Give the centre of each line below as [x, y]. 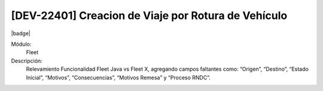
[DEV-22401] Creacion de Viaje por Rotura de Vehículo [149, 15]
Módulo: [21, 44]
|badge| [21, 33]
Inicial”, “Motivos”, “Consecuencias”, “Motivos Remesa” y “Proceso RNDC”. [118, 77]
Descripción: [27, 61]
